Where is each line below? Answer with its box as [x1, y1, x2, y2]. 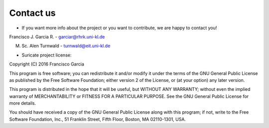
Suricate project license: [21, 52, 72, 58]
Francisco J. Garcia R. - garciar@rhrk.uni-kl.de [9, 34, 105, 40]
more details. [9, 100, 36, 106]
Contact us [9, 7, 56, 18]
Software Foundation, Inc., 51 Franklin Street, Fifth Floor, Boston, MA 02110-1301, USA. [9, 116, 186, 122]
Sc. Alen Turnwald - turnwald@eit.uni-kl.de [21, 43, 111, 49]
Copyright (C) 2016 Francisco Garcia [9, 61, 84, 67]
